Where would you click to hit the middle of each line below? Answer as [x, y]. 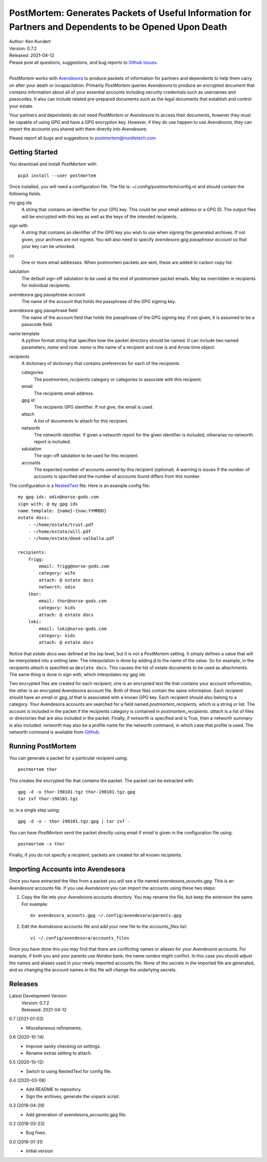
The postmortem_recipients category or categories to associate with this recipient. [118, 379]
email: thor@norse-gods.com [73, 601]
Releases [23, 984]
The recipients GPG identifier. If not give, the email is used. [94, 407]
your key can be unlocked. [48, 246]
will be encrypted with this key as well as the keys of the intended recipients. [100, 216]
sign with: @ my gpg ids [48, 504]
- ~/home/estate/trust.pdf [61, 525]
